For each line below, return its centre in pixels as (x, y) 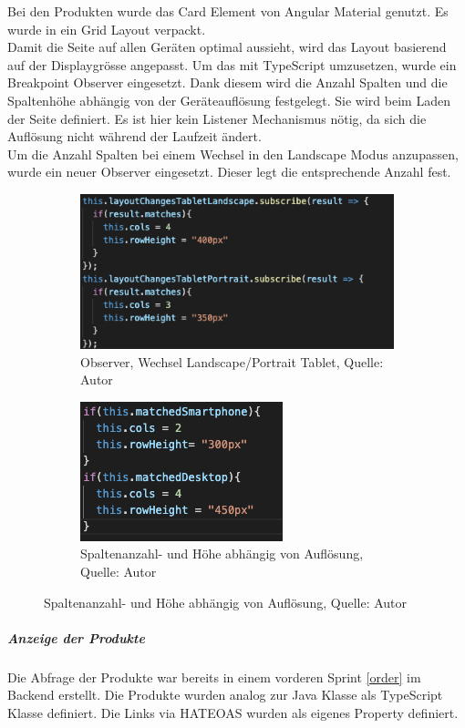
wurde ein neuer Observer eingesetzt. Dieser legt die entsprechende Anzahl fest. (229, 172)
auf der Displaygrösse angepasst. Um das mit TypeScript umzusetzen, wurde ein (232, 64)
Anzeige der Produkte (76, 637)
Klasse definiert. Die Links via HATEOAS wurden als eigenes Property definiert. (233, 712)
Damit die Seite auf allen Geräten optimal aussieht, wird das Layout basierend (227, 47)
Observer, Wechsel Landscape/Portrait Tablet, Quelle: (232, 361)
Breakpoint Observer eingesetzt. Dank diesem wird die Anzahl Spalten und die (227, 82)
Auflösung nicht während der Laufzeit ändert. (134, 136)
